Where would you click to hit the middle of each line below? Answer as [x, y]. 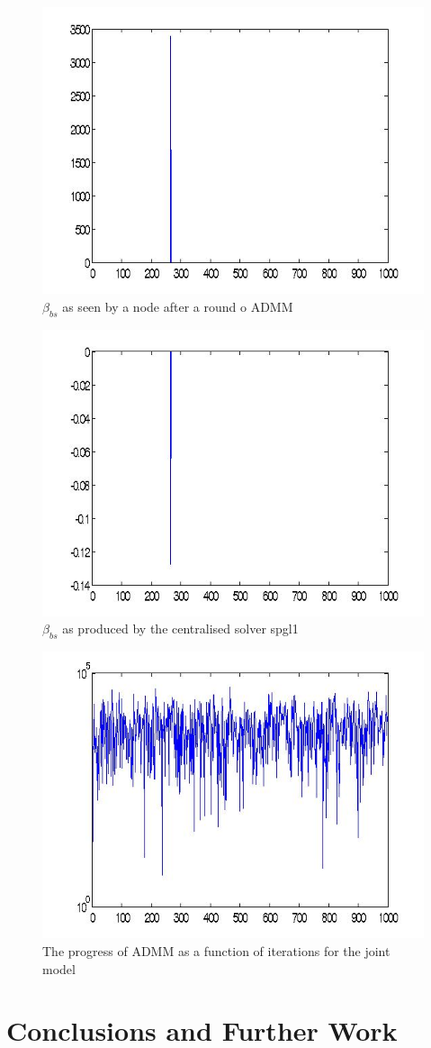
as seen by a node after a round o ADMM [178, 306]
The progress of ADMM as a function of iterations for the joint [216, 950]
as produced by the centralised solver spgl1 [180, 629]
